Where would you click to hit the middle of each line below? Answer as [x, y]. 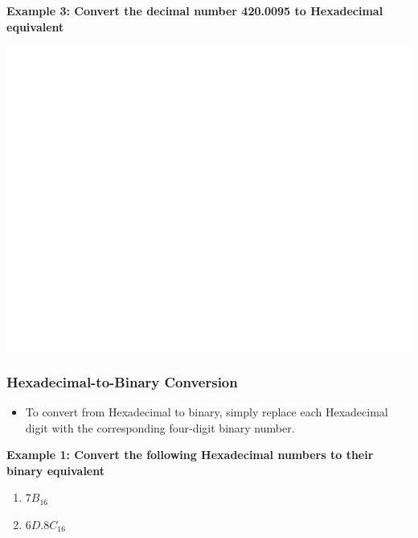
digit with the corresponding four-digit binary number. [160, 427]
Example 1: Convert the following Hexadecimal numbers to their [190, 455]
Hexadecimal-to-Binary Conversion [122, 381]
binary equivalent [55, 470]
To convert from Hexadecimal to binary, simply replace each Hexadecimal [207, 412]
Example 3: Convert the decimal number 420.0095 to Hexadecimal [195, 10]
